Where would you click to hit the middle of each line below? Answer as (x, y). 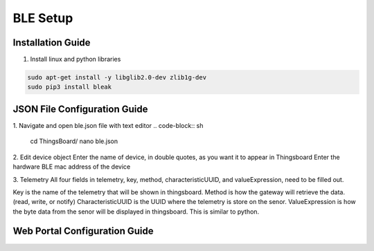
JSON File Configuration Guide (80, 109)
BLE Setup (43, 18)
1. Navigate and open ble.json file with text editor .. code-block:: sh (108, 125)
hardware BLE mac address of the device (72, 167)
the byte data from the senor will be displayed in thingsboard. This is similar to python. (136, 212)
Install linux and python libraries (75, 59)
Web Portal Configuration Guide (83, 231)
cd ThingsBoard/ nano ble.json (74, 141)
